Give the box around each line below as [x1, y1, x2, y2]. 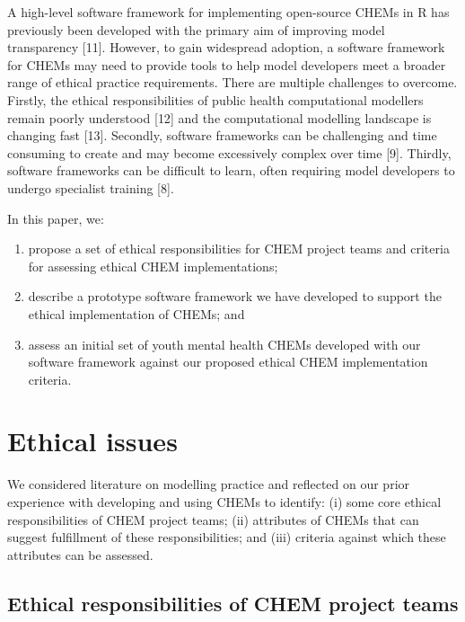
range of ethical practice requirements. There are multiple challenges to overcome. [7, 73, 458, 92]
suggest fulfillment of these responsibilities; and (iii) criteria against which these [7, 528, 446, 546]
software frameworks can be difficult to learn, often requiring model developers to [7, 161, 455, 180]
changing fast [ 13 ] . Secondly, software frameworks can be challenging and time [7, 126, 437, 145]
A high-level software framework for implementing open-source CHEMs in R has [7, 3, 450, 21]
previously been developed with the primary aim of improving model [7, 20, 385, 39]
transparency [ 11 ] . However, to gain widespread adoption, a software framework [7, 38, 445, 57]
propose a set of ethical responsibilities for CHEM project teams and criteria [28, 239, 450, 258]
